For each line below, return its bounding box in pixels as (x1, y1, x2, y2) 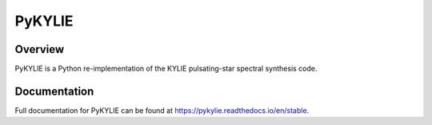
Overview (14, 42, 65, 56)
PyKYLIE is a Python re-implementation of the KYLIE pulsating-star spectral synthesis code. (14, 64, 318, 74)
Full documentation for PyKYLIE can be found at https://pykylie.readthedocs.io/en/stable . (14, 105, 310, 115)
